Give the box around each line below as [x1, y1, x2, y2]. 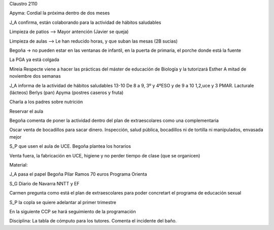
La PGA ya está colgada [9, 56, 59, 63]
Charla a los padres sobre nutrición [9, 99, 83, 105]
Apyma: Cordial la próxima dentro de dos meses [9, 10, 110, 16]
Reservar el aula [9, 108, 43, 114]
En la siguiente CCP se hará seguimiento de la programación [9, 208, 136, 214]
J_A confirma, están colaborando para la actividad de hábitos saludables [9, 19, 161, 25]
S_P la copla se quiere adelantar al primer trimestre [9, 199, 117, 205]
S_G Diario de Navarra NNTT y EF [9, 180, 80, 186]
